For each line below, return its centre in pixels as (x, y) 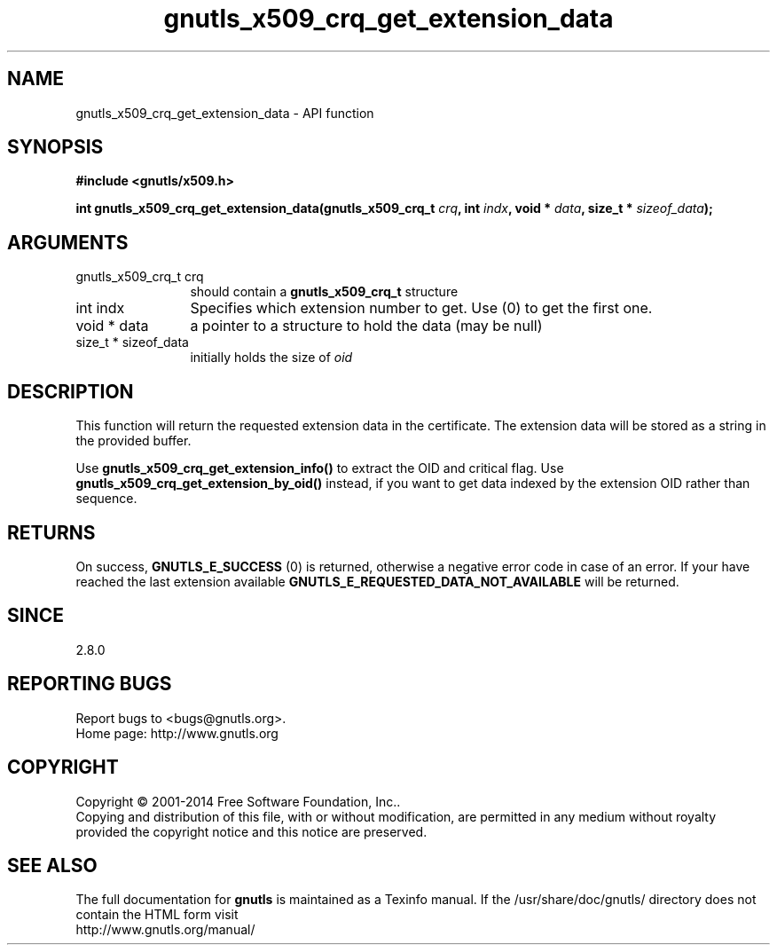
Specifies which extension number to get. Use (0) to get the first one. (421, 308)
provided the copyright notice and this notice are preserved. (251, 831)
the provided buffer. (133, 441)
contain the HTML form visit (157, 915)
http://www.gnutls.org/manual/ (165, 930)
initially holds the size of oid (271, 358)
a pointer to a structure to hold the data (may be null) (366, 326)
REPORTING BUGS (90, 684)
